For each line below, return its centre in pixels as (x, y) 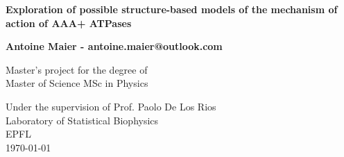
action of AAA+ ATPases (69, 23)
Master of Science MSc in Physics (77, 83)
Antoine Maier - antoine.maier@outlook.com (114, 46)
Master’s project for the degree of (77, 69)
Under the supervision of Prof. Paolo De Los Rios (111, 106)
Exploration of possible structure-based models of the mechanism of (172, 9)
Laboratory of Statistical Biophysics (82, 120)
